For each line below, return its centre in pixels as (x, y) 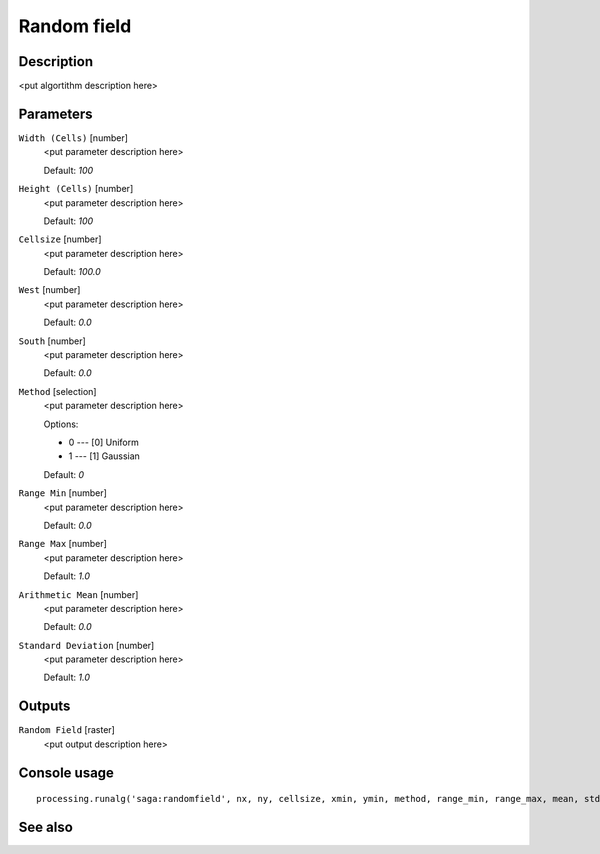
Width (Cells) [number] (73, 137)
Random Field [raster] (66, 730)
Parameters (55, 113)
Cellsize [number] (60, 239)
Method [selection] (57, 391)
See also (46, 826)
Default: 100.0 (72, 272)
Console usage (66, 772)
